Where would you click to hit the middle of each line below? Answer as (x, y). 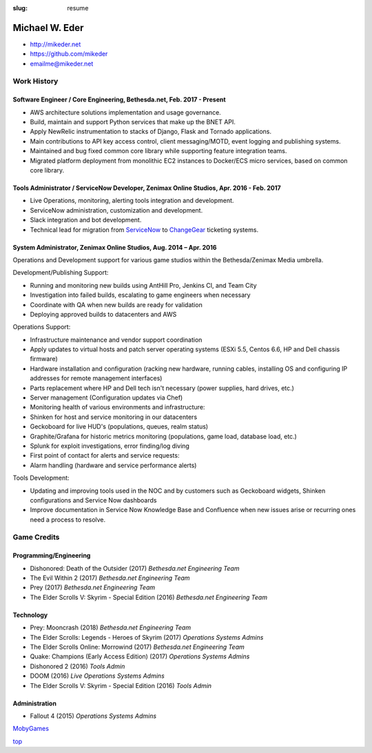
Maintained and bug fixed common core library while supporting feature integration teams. (158, 151)
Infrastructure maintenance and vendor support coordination (116, 340)
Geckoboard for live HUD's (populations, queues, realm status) (119, 427)
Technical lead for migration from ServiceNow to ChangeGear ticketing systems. (144, 229)
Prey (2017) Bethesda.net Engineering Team (92, 587)
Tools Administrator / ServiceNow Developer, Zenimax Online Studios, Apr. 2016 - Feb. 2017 (147, 188)
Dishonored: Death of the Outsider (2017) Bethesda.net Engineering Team (135, 568)
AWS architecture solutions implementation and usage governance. (126, 112)
